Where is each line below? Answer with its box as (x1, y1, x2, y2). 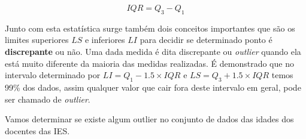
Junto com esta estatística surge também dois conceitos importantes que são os (5, 21, 295, 34)
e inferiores (84, 33, 125, 46)
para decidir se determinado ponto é (140, 33, 272, 46)
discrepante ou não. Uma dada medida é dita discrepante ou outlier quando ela (5, 45, 301, 57)
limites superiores (5, 33, 69, 46)
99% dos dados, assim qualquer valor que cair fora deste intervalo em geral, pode (5, 81, 301, 93)
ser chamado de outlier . (5, 92, 90, 105)
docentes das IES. (5, 124, 70, 137)
